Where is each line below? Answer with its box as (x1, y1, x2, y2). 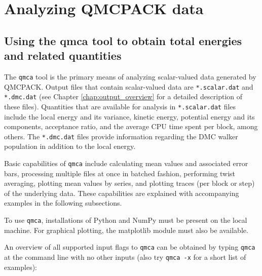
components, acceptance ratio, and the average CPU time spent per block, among (4, 121, 258, 132)
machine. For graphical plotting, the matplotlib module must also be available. (4, 224, 248, 235)
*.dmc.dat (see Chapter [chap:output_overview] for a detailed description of (4, 91, 243, 102)
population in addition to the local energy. (4, 141, 136, 151)
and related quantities (4, 48, 122, 63)
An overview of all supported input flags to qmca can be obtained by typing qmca (4, 242, 255, 252)
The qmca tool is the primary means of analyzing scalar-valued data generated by (4, 71, 256, 82)
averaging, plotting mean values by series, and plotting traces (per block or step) (4, 178, 255, 188)
